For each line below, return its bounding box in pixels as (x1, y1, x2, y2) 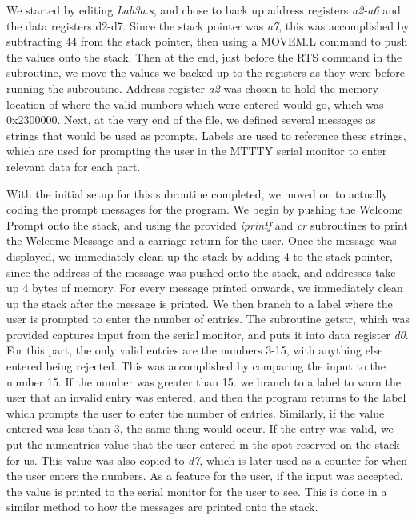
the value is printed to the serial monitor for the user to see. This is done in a (6, 482, 387, 499)
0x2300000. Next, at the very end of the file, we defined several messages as (6, 111, 376, 128)
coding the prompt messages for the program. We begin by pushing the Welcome (6, 201, 403, 218)
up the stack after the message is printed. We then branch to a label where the (6, 294, 393, 311)
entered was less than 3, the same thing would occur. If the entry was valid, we (6, 420, 394, 437)
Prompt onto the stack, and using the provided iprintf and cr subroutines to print (6, 216, 408, 233)
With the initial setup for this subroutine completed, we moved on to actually (6, 185, 388, 202)
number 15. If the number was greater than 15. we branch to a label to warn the (6, 373, 402, 390)
